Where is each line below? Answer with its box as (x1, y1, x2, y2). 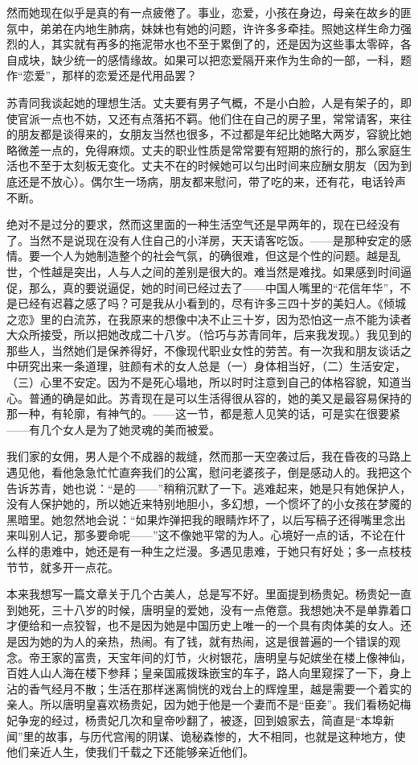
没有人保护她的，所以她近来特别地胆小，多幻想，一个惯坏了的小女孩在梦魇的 (6, 495, 412, 512)
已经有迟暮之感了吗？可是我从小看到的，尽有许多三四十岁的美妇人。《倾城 (17, 295, 406, 312)
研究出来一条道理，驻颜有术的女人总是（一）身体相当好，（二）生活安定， (17, 358, 406, 374)
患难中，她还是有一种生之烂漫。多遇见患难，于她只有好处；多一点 (39, 543, 389, 559)
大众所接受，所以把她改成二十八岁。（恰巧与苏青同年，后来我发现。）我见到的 (6, 326, 412, 343)
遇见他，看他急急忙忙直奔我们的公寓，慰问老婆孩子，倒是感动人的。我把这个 (6, 464, 412, 481)
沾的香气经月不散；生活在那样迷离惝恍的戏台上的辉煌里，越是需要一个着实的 (6, 680, 412, 697)
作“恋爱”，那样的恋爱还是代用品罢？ (6, 67, 198, 84)
